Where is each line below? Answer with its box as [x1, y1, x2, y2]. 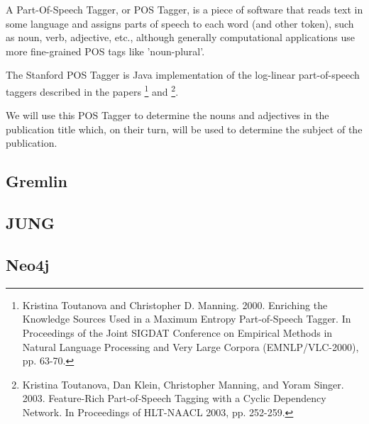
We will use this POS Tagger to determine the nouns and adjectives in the [6, 108, 329, 123]
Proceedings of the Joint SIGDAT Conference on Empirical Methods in [22, 325, 333, 340]
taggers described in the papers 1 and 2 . [6, 82, 179, 99]
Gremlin [6, 170, 67, 192]
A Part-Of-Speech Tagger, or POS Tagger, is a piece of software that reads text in [6, 2, 363, 16]
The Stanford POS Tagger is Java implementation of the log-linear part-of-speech [6, 67, 360, 82]
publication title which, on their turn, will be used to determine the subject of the [6, 121, 363, 136]
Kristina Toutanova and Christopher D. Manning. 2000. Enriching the [22, 297, 328, 312]
